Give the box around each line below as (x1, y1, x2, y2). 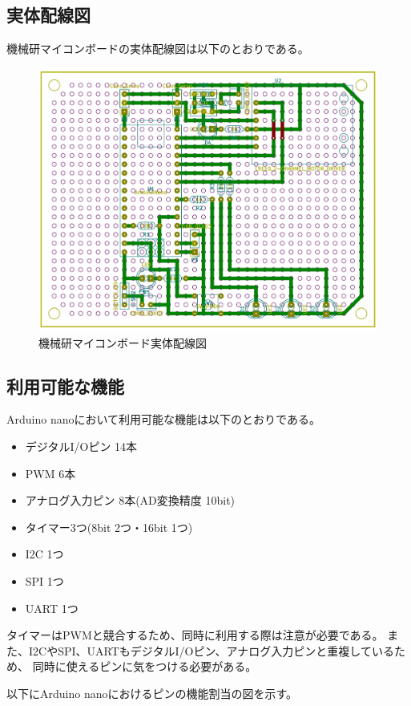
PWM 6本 (25, 465, 76, 481)
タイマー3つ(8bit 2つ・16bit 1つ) (25, 518, 193, 535)
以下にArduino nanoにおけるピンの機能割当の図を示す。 (6, 684, 298, 701)
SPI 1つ (25, 573, 64, 589)
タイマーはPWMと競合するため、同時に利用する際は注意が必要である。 (6, 627, 384, 643)
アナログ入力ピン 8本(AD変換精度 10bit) (25, 492, 236, 509)
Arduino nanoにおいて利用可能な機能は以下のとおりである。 (6, 411, 320, 428)
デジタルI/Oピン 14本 (25, 438, 138, 455)
